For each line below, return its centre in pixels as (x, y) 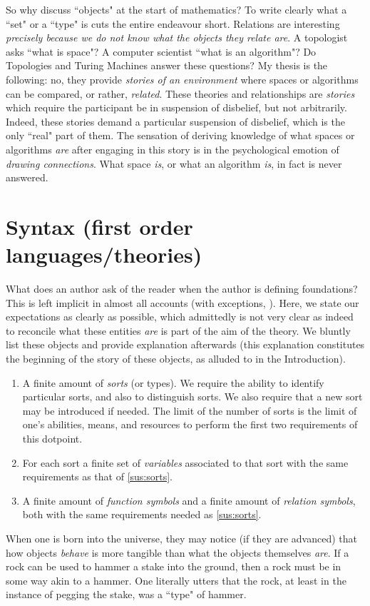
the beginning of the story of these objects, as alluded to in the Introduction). (176, 358)
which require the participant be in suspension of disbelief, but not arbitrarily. (176, 107)
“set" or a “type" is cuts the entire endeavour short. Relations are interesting (173, 23)
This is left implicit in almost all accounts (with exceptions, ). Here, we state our (183, 302)
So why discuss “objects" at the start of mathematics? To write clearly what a (176, 9)
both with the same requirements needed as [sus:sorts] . (142, 514)
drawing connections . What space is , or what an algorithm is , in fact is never (174, 163)
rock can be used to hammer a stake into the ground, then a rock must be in (174, 566)
